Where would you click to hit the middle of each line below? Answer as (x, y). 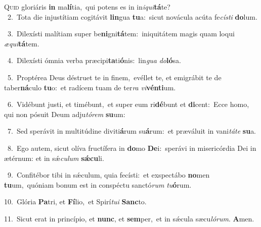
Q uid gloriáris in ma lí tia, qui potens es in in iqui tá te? (87, 7)
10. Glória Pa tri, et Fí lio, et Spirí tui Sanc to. (75, 202)
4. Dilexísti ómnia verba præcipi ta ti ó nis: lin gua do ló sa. (94, 60)
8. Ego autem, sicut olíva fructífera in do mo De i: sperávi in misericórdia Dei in (132, 148)
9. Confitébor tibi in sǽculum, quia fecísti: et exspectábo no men (108, 175)
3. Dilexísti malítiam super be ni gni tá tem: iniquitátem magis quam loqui (121, 34)
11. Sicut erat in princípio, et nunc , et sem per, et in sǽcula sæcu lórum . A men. (129, 218)
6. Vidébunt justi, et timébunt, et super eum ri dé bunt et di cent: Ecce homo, (128, 104)
